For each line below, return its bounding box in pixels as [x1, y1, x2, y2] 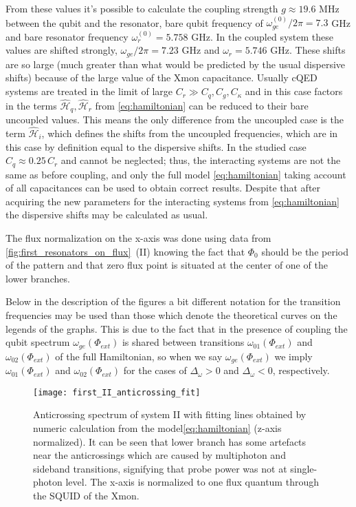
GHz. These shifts [270, 43, 346, 57]
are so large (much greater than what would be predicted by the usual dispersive [5, 56, 346, 71]
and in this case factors [245, 84, 343, 99]
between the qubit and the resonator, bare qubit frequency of [5, 15, 263, 30]
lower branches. [5, 271, 70, 285]
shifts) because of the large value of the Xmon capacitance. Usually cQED [5, 70, 318, 85]
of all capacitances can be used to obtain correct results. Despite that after [5, 180, 321, 195]
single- [290, 461, 318, 475]
